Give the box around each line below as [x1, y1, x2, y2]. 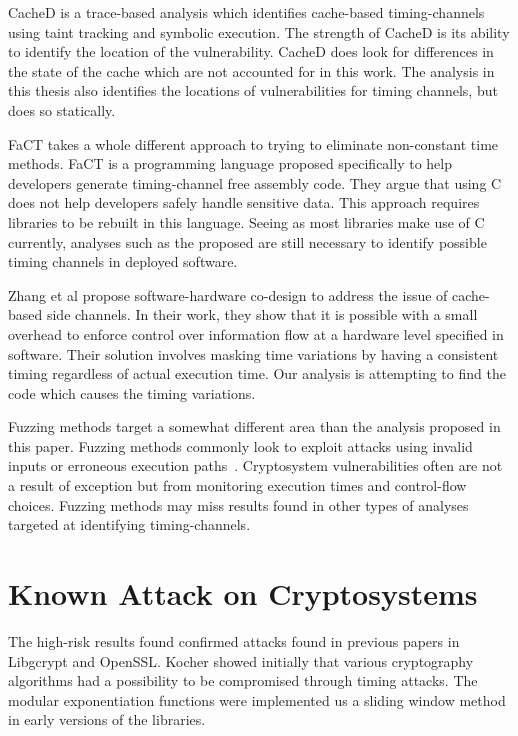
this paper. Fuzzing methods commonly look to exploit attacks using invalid [8, 435, 473, 456]
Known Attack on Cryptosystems [8, 573, 478, 614]
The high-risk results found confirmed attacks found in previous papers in [8, 630, 460, 651]
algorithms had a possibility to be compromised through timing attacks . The [8, 670, 478, 691]
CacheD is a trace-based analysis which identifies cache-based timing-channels [8, 2, 485, 22]
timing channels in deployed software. [8, 251, 238, 272]
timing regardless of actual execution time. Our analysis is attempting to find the [8, 363, 506, 384]
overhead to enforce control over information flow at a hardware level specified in [8, 323, 504, 344]
